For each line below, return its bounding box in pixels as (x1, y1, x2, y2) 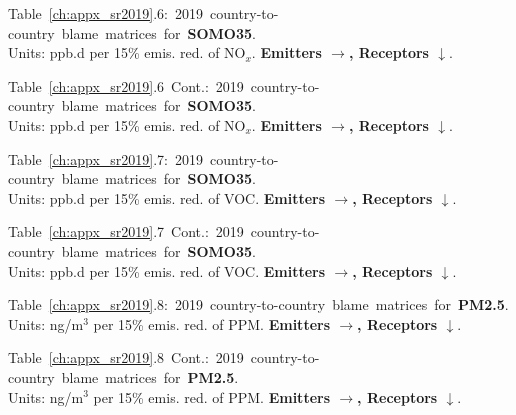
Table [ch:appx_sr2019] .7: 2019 (8, 148, 203, 169)
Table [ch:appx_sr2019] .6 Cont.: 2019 (8, 75, 244, 96)
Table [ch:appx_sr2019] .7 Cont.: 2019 (8, 221, 244, 242)
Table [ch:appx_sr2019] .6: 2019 (8, 3, 203, 23)
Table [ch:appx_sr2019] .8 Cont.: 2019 (8, 347, 244, 368)
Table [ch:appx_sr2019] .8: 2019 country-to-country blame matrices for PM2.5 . (8, 294, 509, 315)
